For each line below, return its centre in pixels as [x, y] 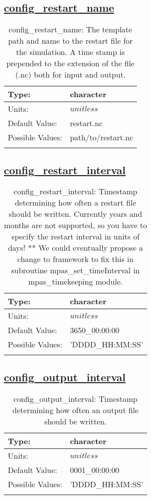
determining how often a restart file [75, 203]
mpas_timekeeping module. [75, 282]
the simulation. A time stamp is [70, 52]
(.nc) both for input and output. [71, 75]
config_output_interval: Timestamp [75, 398]
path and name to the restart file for [70, 41]
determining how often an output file [75, 410]
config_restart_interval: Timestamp [75, 191]
